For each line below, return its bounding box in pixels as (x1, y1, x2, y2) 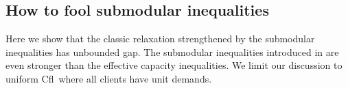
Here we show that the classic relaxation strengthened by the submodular (5, 31, 315, 46)
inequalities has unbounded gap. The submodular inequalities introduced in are (5, 44, 339, 59)
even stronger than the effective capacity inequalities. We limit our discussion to (5, 58, 343, 72)
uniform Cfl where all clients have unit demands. (5, 71, 212, 85)
